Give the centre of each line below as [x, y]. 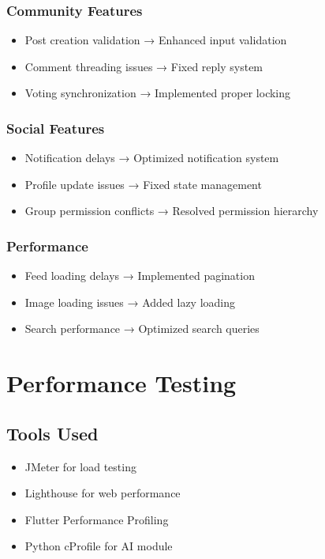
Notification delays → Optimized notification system [152, 158]
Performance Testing [121, 383]
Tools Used [52, 433]
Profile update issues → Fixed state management [143, 184]
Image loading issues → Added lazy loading [130, 302]
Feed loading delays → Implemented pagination [140, 276]
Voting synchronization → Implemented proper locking [158, 93]
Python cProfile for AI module [99, 546]
